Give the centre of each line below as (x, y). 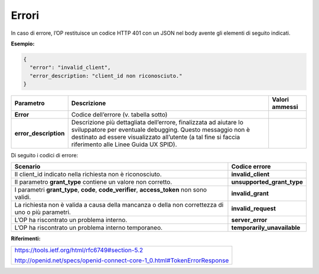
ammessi (285, 107)
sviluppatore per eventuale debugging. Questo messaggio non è (161, 130)
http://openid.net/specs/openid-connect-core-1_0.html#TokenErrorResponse (122, 260)
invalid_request (253, 209)
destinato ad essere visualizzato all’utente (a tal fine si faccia (156, 137)
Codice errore (251, 167)
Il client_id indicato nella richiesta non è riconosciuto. (88, 174)
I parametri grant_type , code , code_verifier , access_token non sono (110, 190)
